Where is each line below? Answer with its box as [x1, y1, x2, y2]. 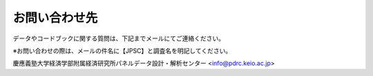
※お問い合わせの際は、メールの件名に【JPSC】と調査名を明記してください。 [12, 47, 232, 55]
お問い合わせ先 [12, 10, 98, 25]
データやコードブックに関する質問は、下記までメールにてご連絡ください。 [12, 34, 224, 42]
